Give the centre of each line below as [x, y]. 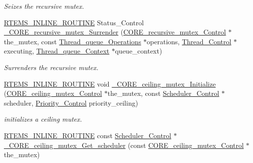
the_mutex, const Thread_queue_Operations [73, 41]
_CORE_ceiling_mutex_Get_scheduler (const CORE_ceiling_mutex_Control [124, 145]
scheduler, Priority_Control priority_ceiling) [71, 102]
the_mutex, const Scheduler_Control [163, 93]
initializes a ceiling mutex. [43, 119]
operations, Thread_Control [189, 41]
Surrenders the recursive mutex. [51, 67]
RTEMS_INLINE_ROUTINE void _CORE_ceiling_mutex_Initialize [110, 83]
